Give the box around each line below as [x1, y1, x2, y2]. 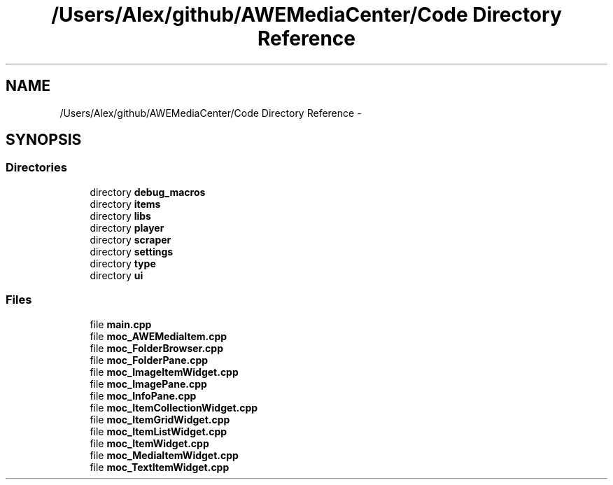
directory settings [90, 245, 174, 258]
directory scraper [90, 233, 171, 246]
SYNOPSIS [6, 131, 82, 149]
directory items [90, 197, 161, 210]
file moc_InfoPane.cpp [90, 389, 197, 402]
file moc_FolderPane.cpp [90, 353, 209, 366]
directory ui [90, 269, 143, 281]
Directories [6, 160, 67, 175]
